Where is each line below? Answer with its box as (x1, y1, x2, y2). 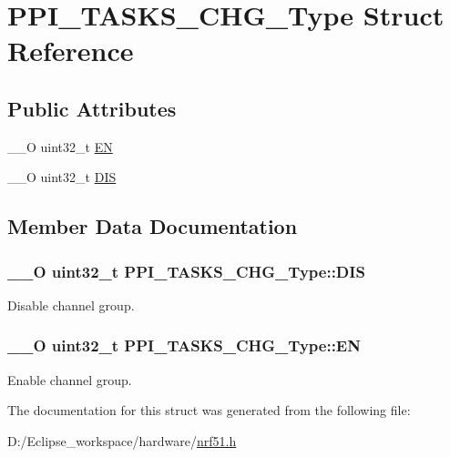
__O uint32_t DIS (7, 168, 117, 187)
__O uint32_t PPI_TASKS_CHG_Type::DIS (7, 259, 365, 282)
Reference (7, 32, 134, 69)
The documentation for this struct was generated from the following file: (7, 401, 411, 420)
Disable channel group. (7, 295, 135, 314)
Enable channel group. (7, 370, 132, 389)
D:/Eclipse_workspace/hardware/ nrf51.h (7, 431, 237, 450)
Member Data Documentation (7, 212, 298, 240)
